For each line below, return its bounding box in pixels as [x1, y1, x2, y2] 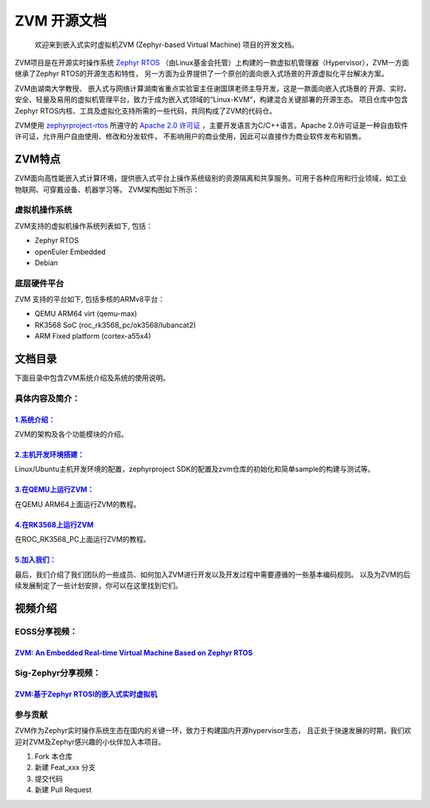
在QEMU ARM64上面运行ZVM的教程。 [14, 499, 141, 509]
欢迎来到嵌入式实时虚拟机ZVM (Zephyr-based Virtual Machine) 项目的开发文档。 [34, 40, 299, 49]
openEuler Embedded [34, 247, 107, 257]
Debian [34, 257, 59, 267]
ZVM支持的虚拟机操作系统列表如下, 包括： [14, 221, 154, 230]
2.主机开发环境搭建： [14, 450, 85, 460]
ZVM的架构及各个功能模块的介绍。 [14, 429, 129, 439]
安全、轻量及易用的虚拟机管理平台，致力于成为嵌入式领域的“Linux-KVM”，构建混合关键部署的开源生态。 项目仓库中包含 [14, 95, 408, 104]
